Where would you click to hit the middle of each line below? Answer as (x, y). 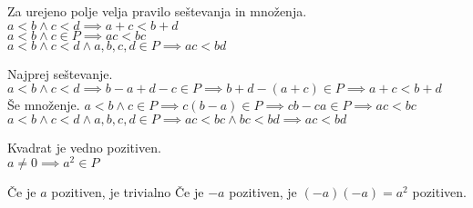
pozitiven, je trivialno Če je (128, 192)
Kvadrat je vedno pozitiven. (84, 147)
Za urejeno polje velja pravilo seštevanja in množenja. (157, 11)
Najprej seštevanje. (60, 73)
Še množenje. (44, 105)
